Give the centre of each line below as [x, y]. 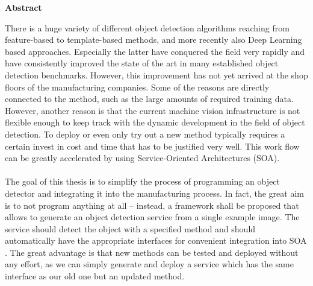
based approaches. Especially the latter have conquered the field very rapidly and [155, 51]
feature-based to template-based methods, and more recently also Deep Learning [153, 40]
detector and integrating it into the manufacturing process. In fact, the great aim [154, 193]
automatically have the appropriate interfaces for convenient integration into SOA [156, 240]
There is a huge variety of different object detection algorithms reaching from [147, 27]
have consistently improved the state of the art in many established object [142, 63]
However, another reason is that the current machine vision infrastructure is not [153, 110]
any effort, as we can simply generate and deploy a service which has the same [149, 264]
